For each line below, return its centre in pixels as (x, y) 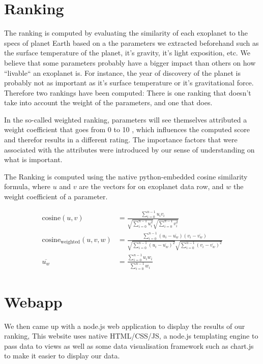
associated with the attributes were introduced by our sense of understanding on (129, 149)
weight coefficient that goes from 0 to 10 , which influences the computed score (127, 129)
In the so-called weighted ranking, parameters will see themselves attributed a (126, 119)
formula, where (27, 186)
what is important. (33, 159)
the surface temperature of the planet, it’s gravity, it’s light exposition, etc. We (127, 53)
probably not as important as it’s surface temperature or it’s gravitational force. (129, 83)
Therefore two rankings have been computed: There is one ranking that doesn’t (128, 92)
